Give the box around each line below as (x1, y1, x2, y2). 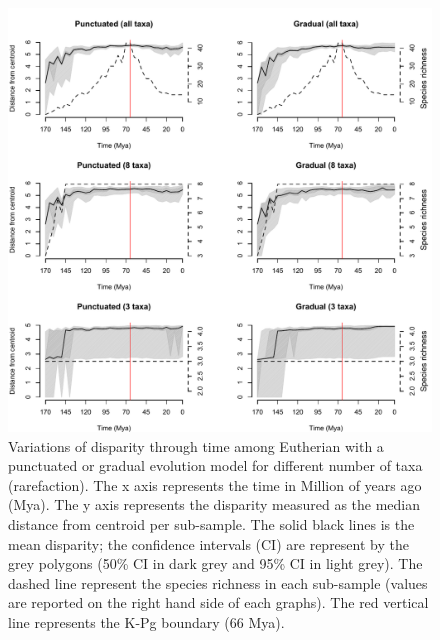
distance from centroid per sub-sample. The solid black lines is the (8, 513, 415, 534)
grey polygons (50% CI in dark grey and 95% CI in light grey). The (8, 553, 423, 574)
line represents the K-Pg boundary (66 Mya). (8, 611, 285, 632)
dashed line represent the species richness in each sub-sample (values (8, 572, 428, 593)
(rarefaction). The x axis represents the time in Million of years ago (8, 474, 422, 495)
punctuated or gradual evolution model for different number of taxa (8, 455, 423, 476)
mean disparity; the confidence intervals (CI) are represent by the (8, 533, 409, 554)
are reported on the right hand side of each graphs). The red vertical (8, 592, 429, 613)
